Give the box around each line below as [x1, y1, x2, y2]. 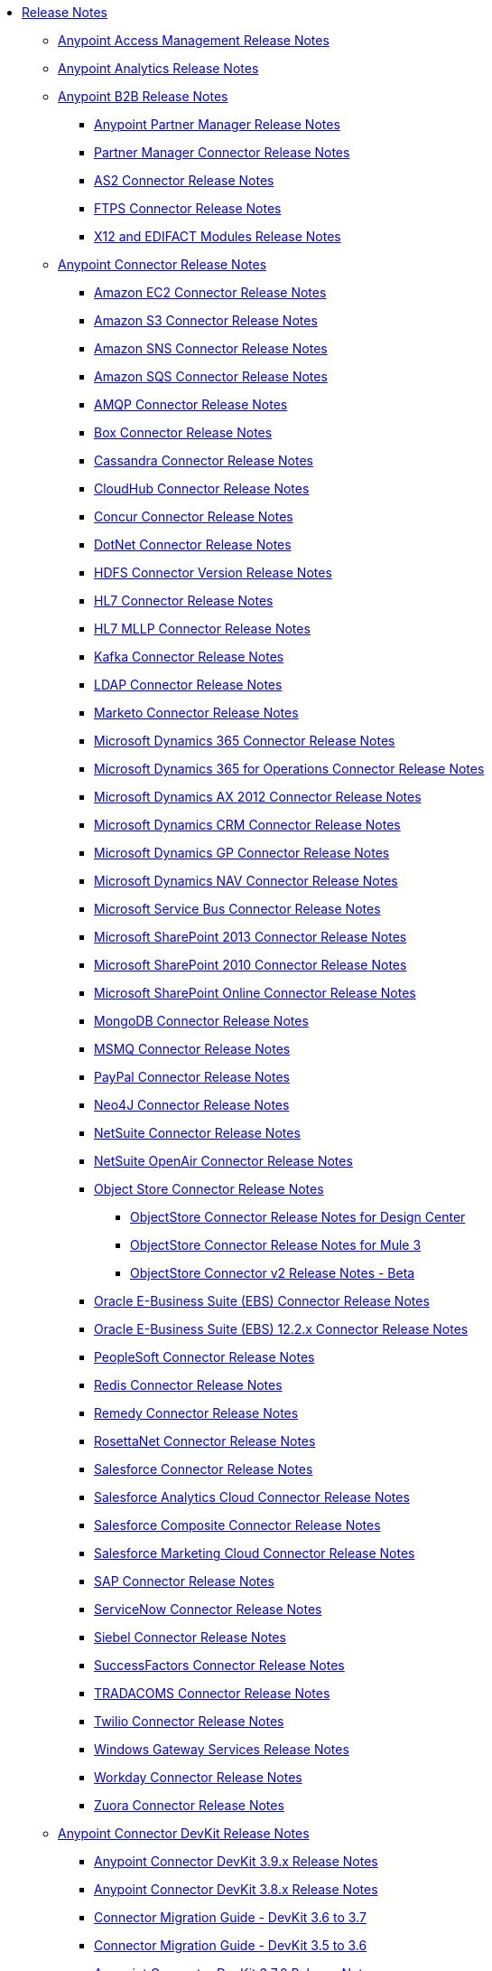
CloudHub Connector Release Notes [94, 481, 310, 496]
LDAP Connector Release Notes [94, 677, 283, 692]
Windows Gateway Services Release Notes [94, 1741, 349, 1757]
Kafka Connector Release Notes [94, 649, 284, 664]
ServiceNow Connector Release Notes [94, 1601, 322, 1617]
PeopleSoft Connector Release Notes [94, 1349, 315, 1365]
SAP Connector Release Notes [94, 1573, 274, 1589]
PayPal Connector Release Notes [94, 1069, 290, 1084]
